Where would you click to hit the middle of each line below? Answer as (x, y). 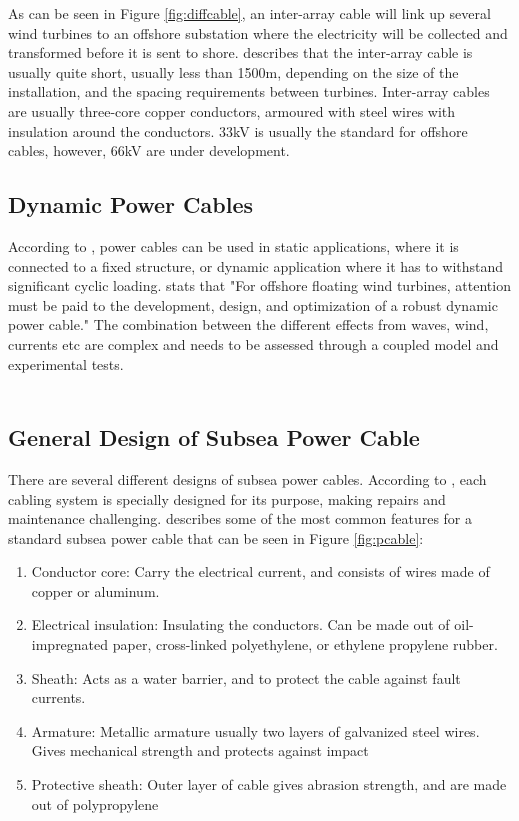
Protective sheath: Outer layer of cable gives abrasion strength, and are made (269, 784)
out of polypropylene (95, 803)
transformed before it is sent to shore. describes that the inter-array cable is (240, 52)
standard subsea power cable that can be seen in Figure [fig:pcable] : (216, 537)
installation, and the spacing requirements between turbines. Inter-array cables (249, 91)
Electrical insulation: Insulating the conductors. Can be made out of (240, 624)
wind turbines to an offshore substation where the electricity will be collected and (258, 32)
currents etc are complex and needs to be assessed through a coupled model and (253, 343)
